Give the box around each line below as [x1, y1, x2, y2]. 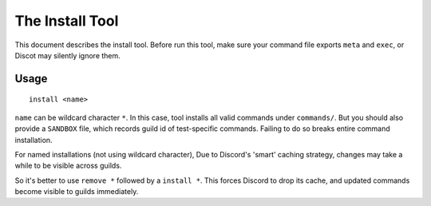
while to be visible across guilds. [14, 160, 122, 171]
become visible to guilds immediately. [14, 187, 139, 196]
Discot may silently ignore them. [14, 50, 121, 60]
